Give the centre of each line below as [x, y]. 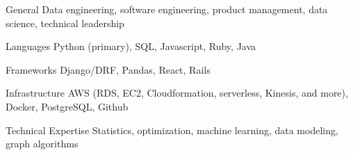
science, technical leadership [65, 23]
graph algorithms [42, 144]
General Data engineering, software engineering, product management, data [167, 9]
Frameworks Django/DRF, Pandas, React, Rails [108, 69]
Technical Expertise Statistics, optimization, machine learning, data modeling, [172, 130]
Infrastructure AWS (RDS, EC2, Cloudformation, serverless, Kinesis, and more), [177, 93]
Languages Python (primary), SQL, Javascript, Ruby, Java [131, 46]
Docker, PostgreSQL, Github [67, 106]
